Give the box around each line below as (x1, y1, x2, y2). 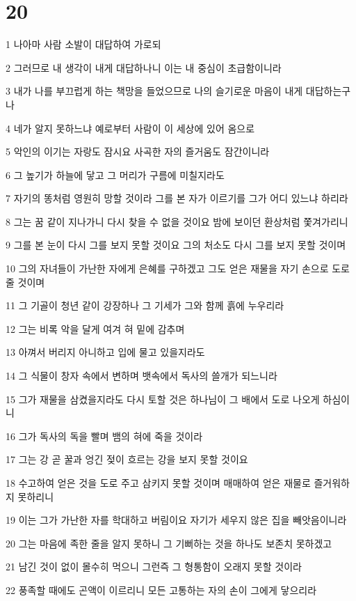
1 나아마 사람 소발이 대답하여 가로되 (6, 37, 161, 52)
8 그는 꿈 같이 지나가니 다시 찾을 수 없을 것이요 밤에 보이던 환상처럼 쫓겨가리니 (6, 214, 348, 228)
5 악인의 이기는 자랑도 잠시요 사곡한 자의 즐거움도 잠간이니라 (6, 144, 270, 159)
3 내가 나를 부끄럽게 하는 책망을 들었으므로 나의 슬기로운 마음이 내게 (6, 84, 303, 98)
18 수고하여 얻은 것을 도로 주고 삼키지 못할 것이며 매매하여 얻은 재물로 (6, 476, 311, 490)
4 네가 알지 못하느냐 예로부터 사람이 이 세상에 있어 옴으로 (6, 120, 255, 135)
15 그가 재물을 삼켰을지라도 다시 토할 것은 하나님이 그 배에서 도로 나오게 (6, 391, 320, 406)
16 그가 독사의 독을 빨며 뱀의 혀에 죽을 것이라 (6, 428, 203, 443)
